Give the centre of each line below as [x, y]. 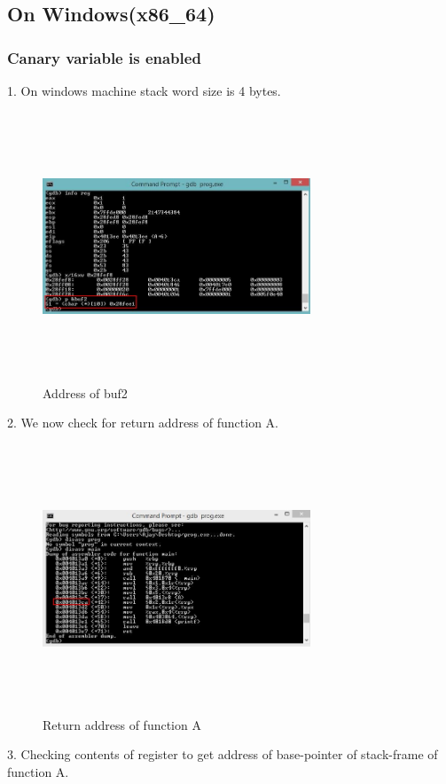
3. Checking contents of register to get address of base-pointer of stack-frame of [223, 754]
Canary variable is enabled [104, 57]
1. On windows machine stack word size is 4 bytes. [144, 90]
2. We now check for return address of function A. [143, 423]
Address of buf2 [85, 392]
